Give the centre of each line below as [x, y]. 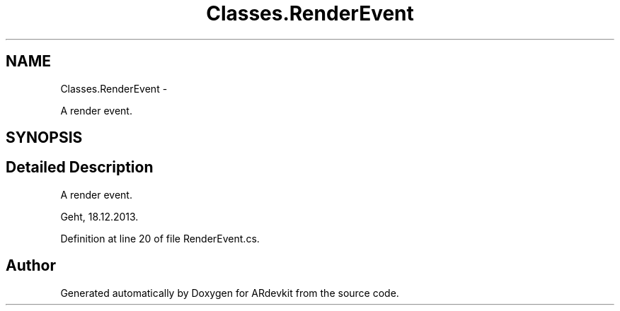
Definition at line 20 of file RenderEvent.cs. [160, 238]
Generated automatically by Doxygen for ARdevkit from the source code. [230, 293]
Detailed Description [80, 168]
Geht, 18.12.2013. [99, 216]
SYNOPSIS [44, 138]
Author [31, 266]
